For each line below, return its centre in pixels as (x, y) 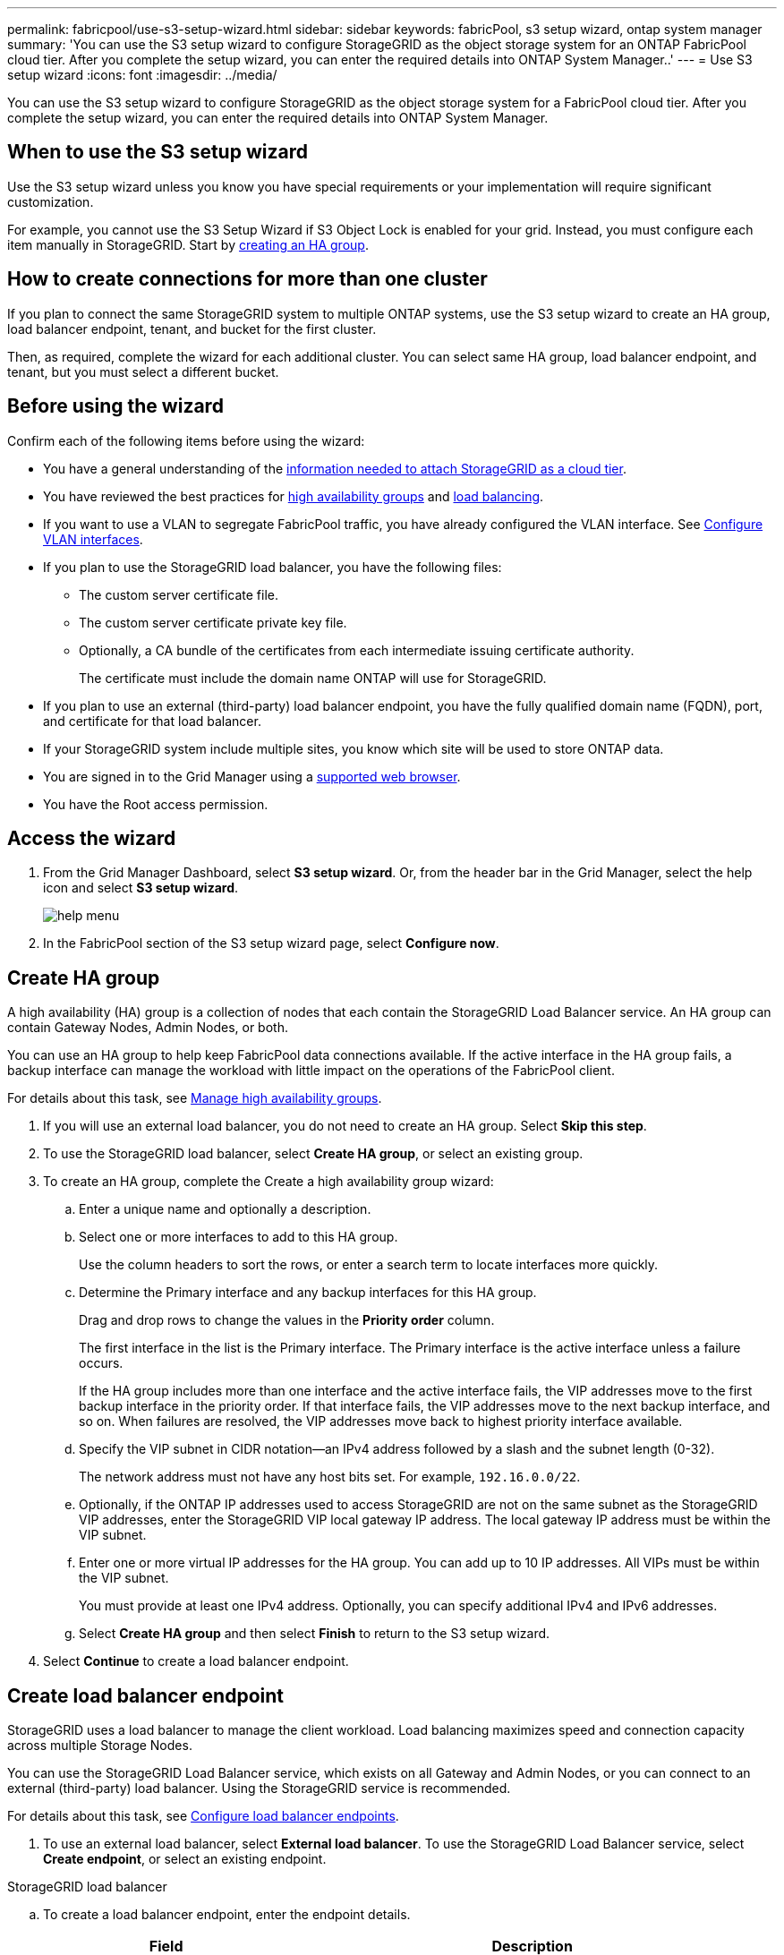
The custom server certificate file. (179, 594)
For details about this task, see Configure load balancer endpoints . (203, 1816)
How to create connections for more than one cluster (247, 279)
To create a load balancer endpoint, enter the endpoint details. (227, 1915)
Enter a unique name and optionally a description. (225, 1209)
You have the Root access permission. (156, 804)
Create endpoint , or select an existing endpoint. (185, 1859)
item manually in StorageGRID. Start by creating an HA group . (188, 244)
